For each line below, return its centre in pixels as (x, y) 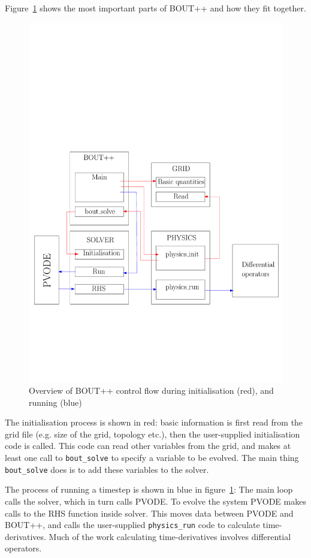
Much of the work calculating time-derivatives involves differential (170, 536)
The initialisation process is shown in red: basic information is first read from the (154, 422)
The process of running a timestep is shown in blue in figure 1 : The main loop (149, 489)
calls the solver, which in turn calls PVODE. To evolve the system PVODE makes (155, 501)
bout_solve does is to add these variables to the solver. (107, 469)
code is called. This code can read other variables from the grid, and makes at (148, 446)
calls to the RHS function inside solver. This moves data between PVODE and (149, 513)
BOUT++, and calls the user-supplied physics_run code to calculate (132, 525)
